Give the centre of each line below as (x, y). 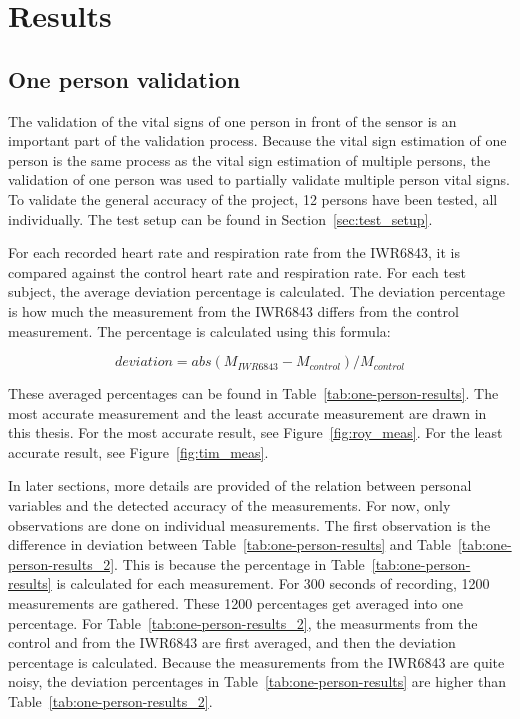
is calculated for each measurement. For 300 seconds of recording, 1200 (273, 583)
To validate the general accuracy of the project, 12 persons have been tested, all (253, 198)
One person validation (124, 78)
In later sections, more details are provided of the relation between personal (240, 485)
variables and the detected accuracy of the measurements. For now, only (229, 505)
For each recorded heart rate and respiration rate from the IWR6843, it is (234, 252)
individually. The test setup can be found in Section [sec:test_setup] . (220, 218)
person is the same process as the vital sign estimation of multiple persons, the (249, 159)
